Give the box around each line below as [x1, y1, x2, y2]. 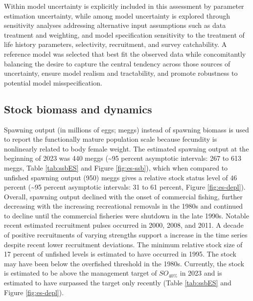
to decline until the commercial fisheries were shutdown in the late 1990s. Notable [4, 210, 249, 220]
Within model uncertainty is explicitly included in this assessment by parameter [4, 1, 244, 11]
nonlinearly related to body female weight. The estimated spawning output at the [4, 143, 249, 153]
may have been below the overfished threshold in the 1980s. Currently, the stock [4, 258, 244, 268]
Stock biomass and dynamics [4, 101, 152, 116]
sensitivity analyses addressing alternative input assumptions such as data [4, 20, 226, 30]
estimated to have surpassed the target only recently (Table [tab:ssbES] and [4, 278, 231, 288]
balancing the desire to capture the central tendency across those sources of [4, 58, 230, 68]
